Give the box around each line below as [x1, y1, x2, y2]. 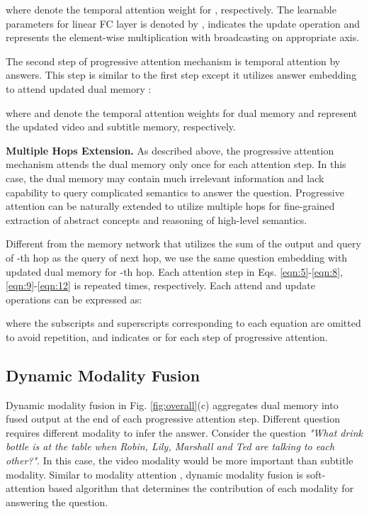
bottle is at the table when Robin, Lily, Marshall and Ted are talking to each [6, 439, 335, 454]
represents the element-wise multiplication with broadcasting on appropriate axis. [6, 30, 360, 45]
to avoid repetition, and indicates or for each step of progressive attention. [6, 329, 328, 344]
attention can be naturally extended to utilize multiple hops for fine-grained [6, 199, 335, 213]
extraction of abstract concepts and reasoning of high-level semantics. [6, 212, 307, 227]
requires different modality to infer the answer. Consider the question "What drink [6, 425, 363, 440]
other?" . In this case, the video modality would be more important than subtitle [6, 453, 353, 468]
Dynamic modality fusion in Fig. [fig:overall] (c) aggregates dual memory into [6, 397, 339, 412]
